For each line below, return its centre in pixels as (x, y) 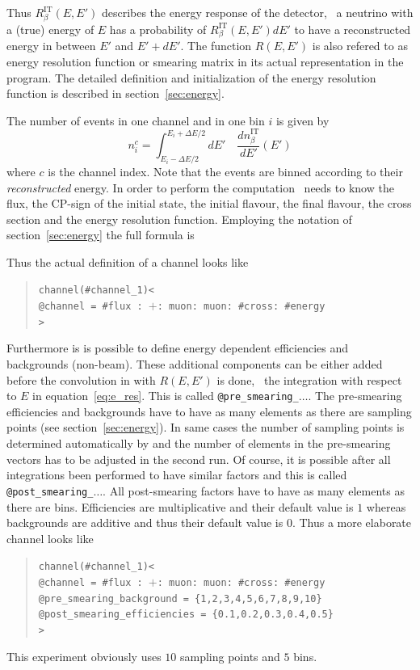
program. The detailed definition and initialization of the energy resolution (191, 77)
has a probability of (158, 29)
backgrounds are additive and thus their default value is (145, 523)
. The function (216, 46)
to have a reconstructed (353, 29)
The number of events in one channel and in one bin (136, 120)
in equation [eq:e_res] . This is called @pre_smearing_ (166, 396)
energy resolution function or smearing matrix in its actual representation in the (205, 62)
